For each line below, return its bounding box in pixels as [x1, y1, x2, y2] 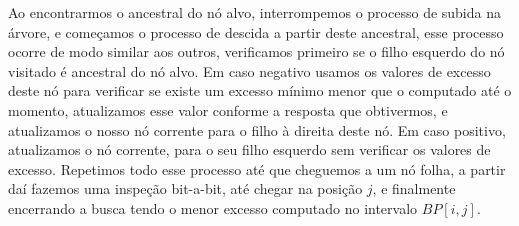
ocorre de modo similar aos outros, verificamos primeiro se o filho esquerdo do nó [8, 41, 505, 62]
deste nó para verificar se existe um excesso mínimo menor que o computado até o [8, 80, 512, 101]
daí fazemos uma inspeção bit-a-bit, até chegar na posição [8, 178, 363, 199]
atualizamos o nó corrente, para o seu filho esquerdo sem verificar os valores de [8, 139, 491, 160]
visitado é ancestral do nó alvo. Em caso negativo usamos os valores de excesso [8, 60, 491, 81]
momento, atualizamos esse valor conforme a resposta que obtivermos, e [8, 99, 448, 120]
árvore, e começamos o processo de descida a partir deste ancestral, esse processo [8, 21, 504, 42]
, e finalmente [372, 178, 456, 199]
